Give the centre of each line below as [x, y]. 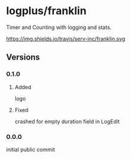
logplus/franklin [47, 11]
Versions [23, 57]
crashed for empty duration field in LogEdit [67, 121]
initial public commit [31, 150]
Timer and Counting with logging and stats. [59, 27]
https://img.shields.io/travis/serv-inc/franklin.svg [66, 38]
